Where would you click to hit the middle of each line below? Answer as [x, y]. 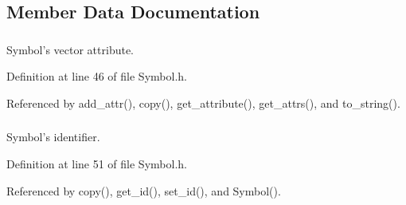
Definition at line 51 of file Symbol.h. [97, 164]
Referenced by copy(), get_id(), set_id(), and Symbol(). [144, 190]
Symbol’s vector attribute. [70, 49]
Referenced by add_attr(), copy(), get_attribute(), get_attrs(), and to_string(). [203, 102]
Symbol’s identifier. [53, 137]
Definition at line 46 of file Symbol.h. [97, 76]
